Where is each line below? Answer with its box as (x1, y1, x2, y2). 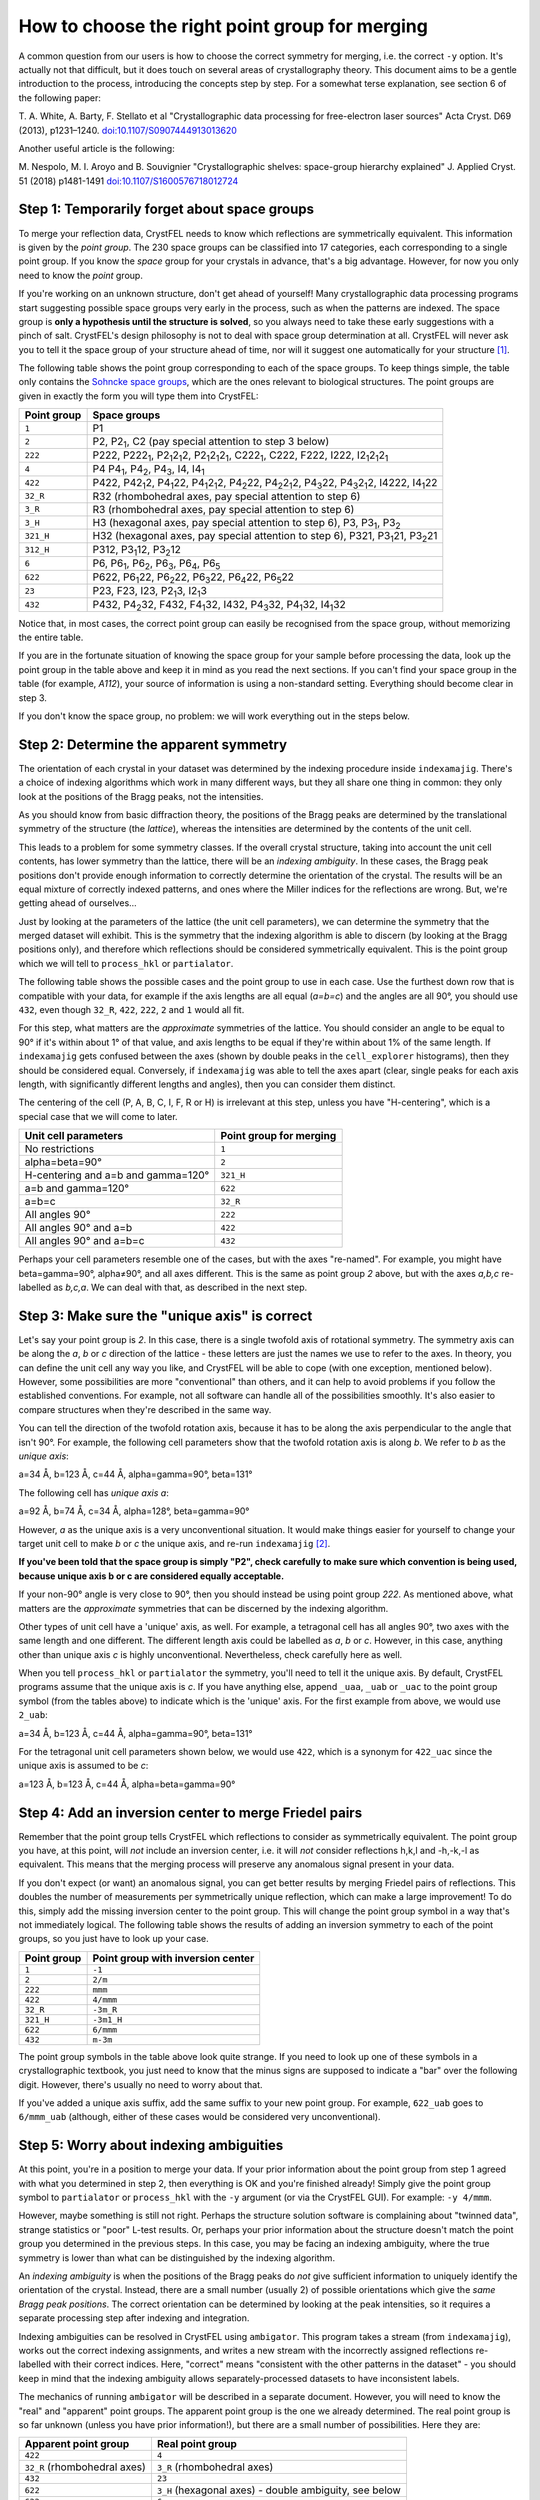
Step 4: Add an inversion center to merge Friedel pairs (18, 1804, 363, 1821)
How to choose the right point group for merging (18, 15, 429, 37)
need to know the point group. (18, 269, 144, 281)
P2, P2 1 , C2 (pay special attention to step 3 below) (92, 435, 330, 450)
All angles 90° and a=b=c (24, 1234, 145, 1248)
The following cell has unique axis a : (18, 1486, 169, 1499)
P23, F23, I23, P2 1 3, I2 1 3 (92, 583, 207, 600)
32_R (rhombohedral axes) (24, 2460, 147, 2474)
